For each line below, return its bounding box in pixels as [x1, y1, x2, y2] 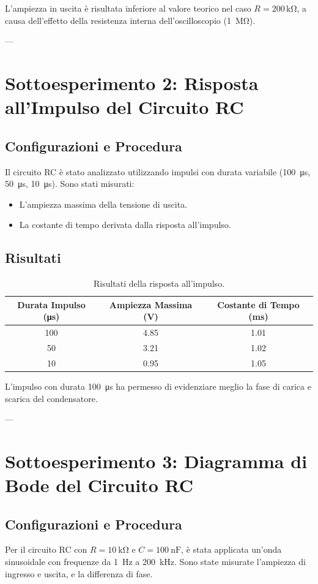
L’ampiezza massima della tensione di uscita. [19, 197, 188, 210]
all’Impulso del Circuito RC [5, 94, 244, 119]
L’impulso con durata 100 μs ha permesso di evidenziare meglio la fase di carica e [5, 379, 311, 392]
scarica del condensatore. [5, 392, 98, 404]
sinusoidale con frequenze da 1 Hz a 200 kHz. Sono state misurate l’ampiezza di [5, 555, 306, 568]
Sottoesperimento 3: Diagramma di [5, 448, 308, 473]
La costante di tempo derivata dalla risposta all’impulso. [19, 218, 231, 231]
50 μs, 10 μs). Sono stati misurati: [5, 177, 135, 190]
